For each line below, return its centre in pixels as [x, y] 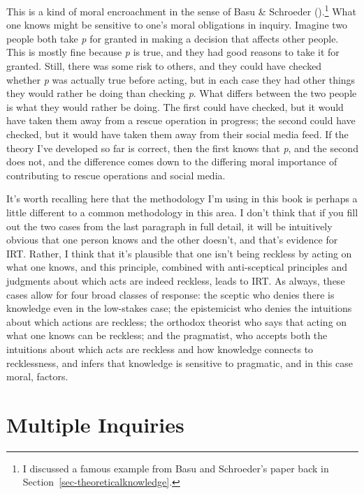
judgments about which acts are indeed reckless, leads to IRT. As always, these [176, 280]
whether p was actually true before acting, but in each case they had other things [181, 79]
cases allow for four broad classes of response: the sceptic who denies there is [170, 294]
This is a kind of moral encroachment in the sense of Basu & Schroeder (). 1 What [181, 10]
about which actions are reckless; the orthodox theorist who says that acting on [177, 321]
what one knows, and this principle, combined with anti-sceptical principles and [177, 267]
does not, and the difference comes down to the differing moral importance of [172, 162]
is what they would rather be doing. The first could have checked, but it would [175, 106]
